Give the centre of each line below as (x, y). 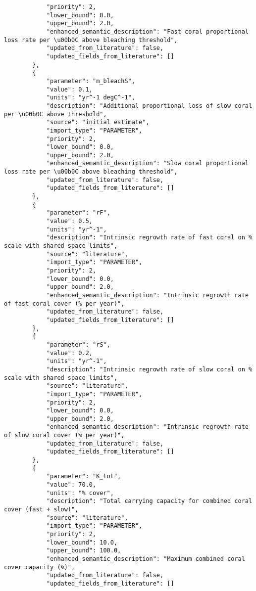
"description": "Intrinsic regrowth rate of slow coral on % (149, 369)
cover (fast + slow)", (41, 510)
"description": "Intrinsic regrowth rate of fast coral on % (149, 238)
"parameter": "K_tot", (84, 477)
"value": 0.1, (69, 89)
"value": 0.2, (69, 353)
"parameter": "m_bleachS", (91, 81)
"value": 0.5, (69, 221)
